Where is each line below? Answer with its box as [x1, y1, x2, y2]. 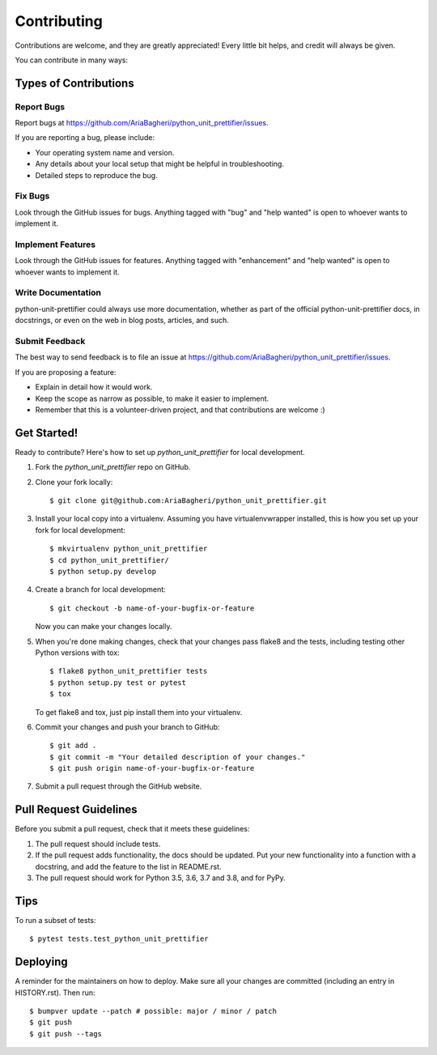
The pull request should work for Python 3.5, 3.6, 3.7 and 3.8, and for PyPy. [35, 873, 286, 883]
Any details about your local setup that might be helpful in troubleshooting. [35, 159, 285, 169]
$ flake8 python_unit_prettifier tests [49, 666, 208, 676]
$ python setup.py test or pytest [49, 678, 186, 687]
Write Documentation [15, 287, 101, 299]
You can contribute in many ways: [15, 55, 129, 65]
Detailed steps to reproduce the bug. [35, 170, 158, 180]
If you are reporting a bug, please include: [15, 133, 155, 143]
